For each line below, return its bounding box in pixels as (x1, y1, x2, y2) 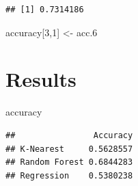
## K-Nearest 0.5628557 (5, 144, 133, 154)
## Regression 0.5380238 (5, 170, 133, 181)
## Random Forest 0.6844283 (5, 157, 133, 168)
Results (5, 65, 77, 93)
